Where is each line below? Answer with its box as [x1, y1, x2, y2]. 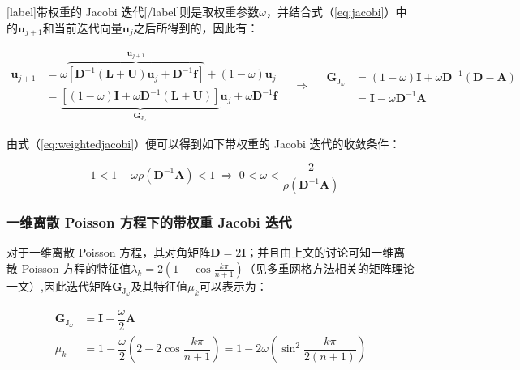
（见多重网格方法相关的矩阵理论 [243, 260, 415, 277]
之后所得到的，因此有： [133, 19, 259, 36]
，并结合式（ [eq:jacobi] [266, 3, 385, 19]
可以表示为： [199, 278, 268, 295]
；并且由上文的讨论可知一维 [246, 244, 394, 261]
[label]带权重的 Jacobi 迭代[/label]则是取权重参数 [6, 3, 260, 19]
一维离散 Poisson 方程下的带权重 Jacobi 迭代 [6, 212, 292, 232]
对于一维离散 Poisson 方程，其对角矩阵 [6, 244, 211, 261]
